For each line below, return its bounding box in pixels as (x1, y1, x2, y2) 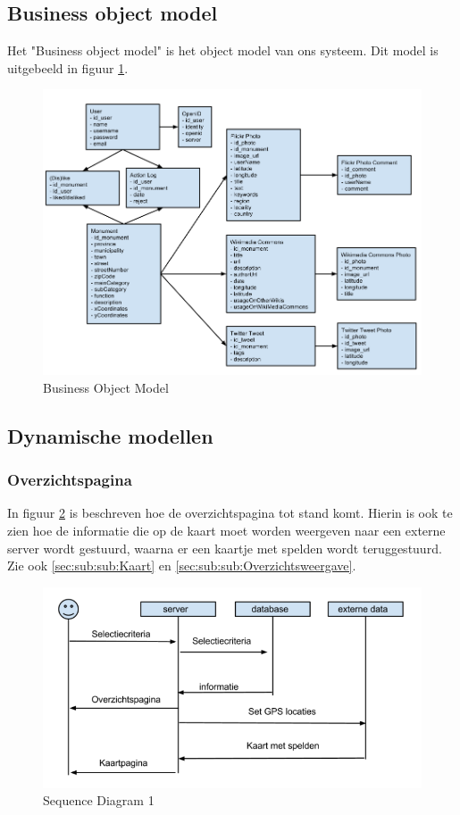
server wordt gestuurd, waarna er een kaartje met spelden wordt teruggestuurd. (7, 538, 442, 557)
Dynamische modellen (7, 421, 213, 449)
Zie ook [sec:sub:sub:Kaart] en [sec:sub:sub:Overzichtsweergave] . (7, 556, 356, 575)
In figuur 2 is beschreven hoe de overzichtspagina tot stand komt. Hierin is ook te (7, 503, 453, 522)
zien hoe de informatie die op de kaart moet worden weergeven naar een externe (7, 520, 446, 539)
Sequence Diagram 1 (43, 791, 155, 810)
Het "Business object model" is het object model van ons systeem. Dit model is (7, 41, 439, 60)
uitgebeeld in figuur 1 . (7, 58, 129, 77)
